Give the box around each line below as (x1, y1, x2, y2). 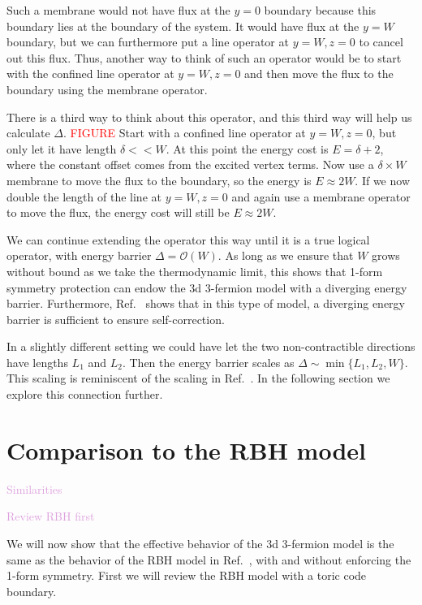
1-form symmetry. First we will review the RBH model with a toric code (6, 567, 367, 584)
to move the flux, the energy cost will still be (6, 204, 230, 221)
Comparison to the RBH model (6, 433, 366, 466)
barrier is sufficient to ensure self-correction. (6, 310, 225, 327)
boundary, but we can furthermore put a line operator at (6, 33, 289, 50)
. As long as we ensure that (217, 247, 354, 264)
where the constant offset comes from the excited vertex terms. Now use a (6, 156, 374, 173)
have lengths (6, 353, 68, 370)
